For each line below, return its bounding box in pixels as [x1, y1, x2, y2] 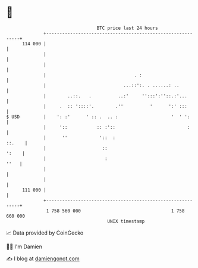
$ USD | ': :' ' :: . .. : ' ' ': [6, 113, 190, 120]
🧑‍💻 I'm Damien [6, 243, 43, 250]
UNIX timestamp [107, 218, 145, 224]
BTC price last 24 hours [96, 25, 159, 31]
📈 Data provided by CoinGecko [6, 229, 84, 236]
